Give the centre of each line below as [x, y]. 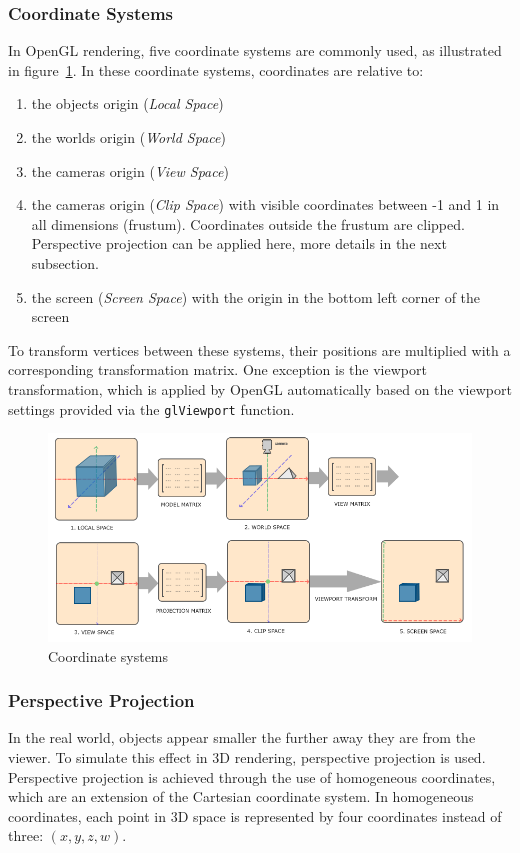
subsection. [65, 262]
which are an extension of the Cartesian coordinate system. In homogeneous [241, 796]
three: [26, 835]
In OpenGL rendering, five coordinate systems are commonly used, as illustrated [255, 50]
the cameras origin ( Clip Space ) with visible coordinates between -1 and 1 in [265, 204]
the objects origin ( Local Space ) [127, 103]
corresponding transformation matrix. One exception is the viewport [217, 369]
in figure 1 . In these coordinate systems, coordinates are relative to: [216, 69]
